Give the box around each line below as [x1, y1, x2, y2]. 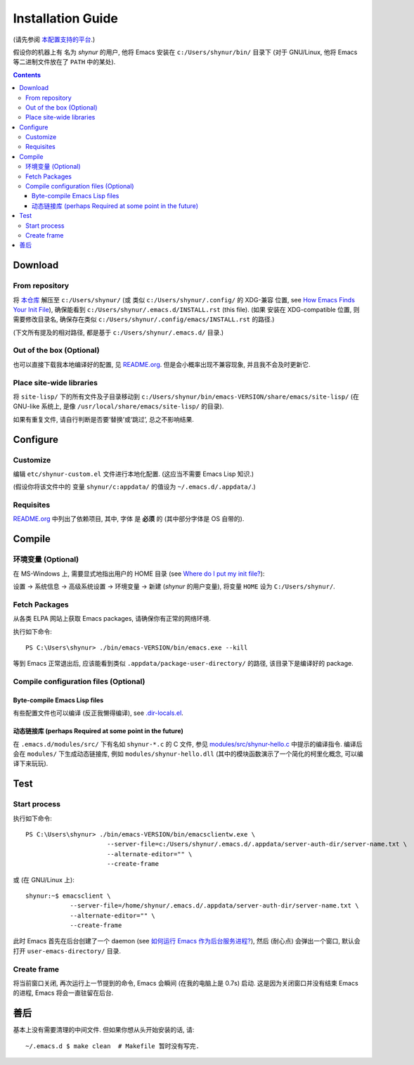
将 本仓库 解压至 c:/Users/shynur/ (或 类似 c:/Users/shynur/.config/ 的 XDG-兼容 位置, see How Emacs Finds [13, 295, 355, 304]
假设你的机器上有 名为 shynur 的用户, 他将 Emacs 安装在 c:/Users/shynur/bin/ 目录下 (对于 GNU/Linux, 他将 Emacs [13, 48, 358, 56]
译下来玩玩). [13, 759, 48, 768]
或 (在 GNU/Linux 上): [13, 875, 75, 884]
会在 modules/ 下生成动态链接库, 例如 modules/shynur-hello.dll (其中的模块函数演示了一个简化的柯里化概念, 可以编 [13, 749, 363, 759]
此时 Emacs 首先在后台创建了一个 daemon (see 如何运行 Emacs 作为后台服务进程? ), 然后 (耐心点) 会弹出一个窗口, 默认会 [13, 937, 361, 945]
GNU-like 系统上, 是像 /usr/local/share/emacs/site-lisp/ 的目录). [13, 402, 224, 411]
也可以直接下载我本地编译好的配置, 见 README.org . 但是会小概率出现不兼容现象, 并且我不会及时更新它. [13, 360, 311, 368]
